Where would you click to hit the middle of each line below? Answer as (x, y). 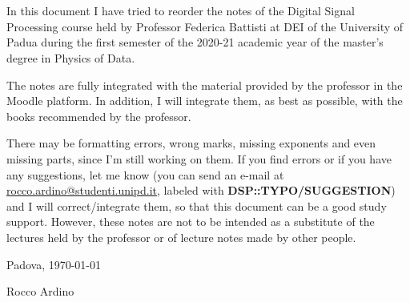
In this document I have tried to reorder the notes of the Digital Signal (181, 11)
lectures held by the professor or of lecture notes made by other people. (181, 237)
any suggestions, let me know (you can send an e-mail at (145, 174)
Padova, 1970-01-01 (54, 264)
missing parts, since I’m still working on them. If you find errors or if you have (199, 158)
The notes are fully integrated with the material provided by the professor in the (205, 85)
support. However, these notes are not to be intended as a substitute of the (191, 221)
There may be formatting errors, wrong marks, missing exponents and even (191, 143)
